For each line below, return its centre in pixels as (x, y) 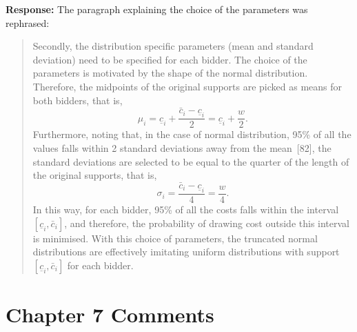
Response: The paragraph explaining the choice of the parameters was (157, 9)
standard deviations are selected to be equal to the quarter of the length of (191, 161)
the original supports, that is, (95, 175)
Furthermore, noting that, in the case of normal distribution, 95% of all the (192, 134)
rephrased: (28, 22)
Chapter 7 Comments (110, 314)
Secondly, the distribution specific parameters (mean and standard (173, 46)
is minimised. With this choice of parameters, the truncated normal (175, 238)
